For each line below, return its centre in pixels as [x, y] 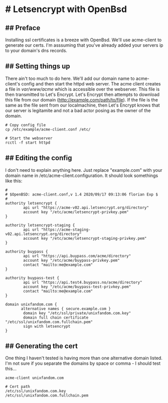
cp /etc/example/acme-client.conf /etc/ [48, 129]
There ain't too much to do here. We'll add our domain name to [70, 78]
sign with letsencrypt [47, 326]
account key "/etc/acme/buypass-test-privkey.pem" [77, 287]
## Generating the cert [42, 346]
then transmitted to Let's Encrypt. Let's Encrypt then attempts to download [82, 94]
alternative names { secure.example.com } [66, 309]
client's [13, 83]
